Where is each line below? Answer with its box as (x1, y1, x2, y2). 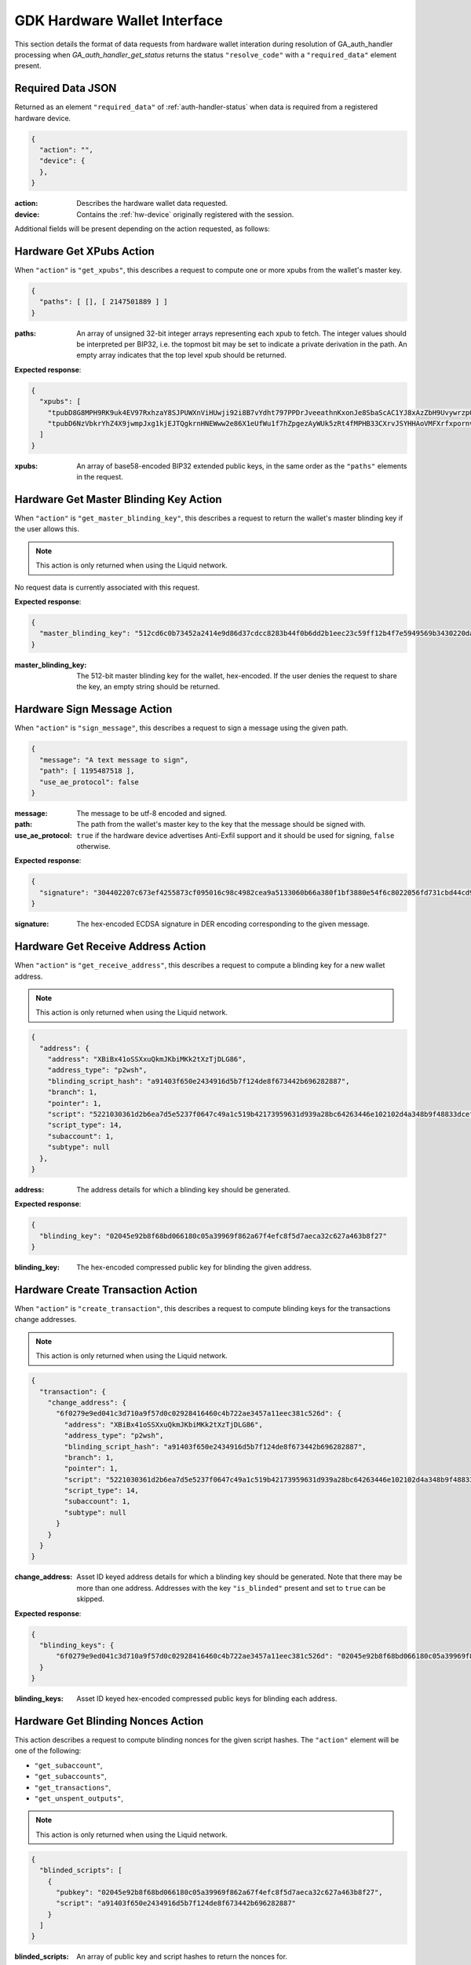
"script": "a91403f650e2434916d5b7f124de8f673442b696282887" (56, 1899, 297, 1908)
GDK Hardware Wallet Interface (14, 12, 223, 29)
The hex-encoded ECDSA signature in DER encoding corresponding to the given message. (76, 920, 370, 929)
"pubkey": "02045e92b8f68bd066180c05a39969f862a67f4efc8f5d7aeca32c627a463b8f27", (56, 1887, 384, 1897)
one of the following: (14, 1746, 82, 1756)
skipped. (76, 1594, 105, 1603)
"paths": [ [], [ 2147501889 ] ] (39, 297, 168, 307)
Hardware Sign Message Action (14, 703, 173, 716)
